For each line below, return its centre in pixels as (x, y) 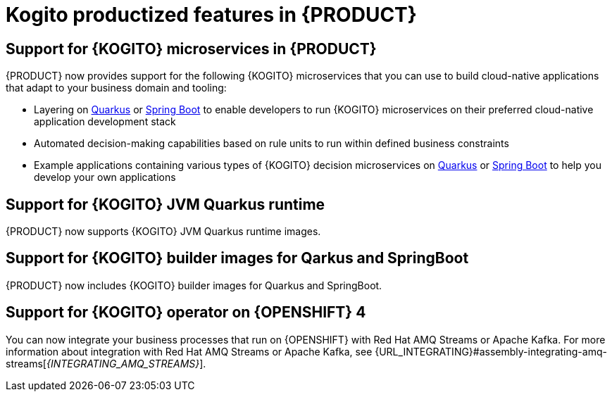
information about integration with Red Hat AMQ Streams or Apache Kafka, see (189, 351)
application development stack (105, 122)
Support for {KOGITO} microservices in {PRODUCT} (191, 49)
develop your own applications (105, 177)
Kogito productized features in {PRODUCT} (211, 15)
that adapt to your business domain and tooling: (116, 88)
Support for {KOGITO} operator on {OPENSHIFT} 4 (186, 313)
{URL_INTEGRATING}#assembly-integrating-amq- (491, 351)
